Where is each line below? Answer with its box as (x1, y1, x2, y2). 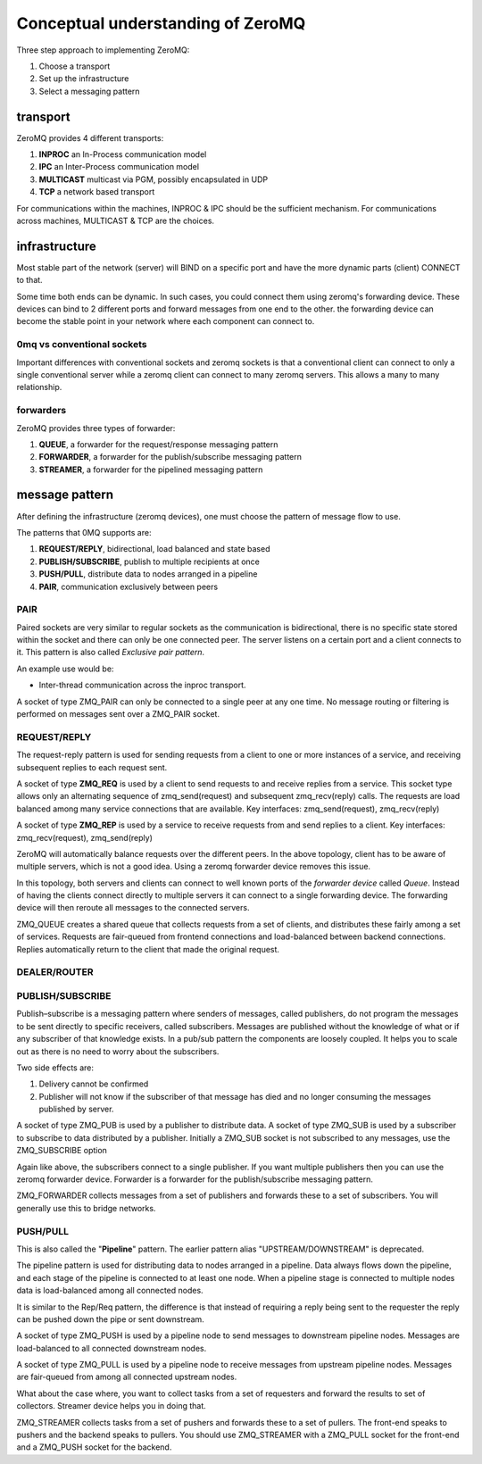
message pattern (16, 487, 114, 503)
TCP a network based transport (38, 187, 155, 197)
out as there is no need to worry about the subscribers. (16, 1045, 220, 1057)
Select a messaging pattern (38, 86, 140, 96)
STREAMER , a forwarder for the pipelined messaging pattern (38, 464, 263, 475)
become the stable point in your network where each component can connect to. (16, 316, 315, 327)
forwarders (16, 404, 67, 417)
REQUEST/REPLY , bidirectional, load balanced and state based (38, 544, 270, 554)
